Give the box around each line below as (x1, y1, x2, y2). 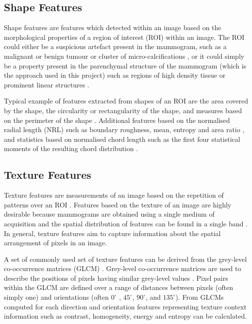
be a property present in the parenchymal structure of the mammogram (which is (4, 60, 247, 70)
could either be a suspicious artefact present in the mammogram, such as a (4, 41, 227, 51)
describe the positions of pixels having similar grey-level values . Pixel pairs (4, 273, 228, 283)
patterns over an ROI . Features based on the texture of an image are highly (4, 199, 232, 209)
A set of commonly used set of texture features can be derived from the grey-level (4, 254, 247, 264)
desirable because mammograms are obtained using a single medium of (4, 209, 215, 219)
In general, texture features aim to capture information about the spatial (4, 228, 221, 238)
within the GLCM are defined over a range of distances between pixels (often (4, 282, 233, 292)
